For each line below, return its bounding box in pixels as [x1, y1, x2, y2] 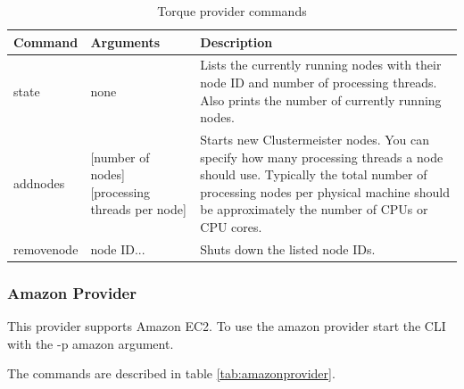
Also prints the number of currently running [200, 90, 442, 109]
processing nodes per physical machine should [200, 182, 451, 201]
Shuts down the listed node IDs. [200, 239, 376, 258]
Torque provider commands [157, 2, 307, 20]
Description [200, 32, 273, 51]
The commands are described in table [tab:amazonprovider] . [7, 364, 336, 383]
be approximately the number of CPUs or [200, 200, 428, 219]
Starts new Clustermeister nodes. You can [200, 130, 430, 149]
